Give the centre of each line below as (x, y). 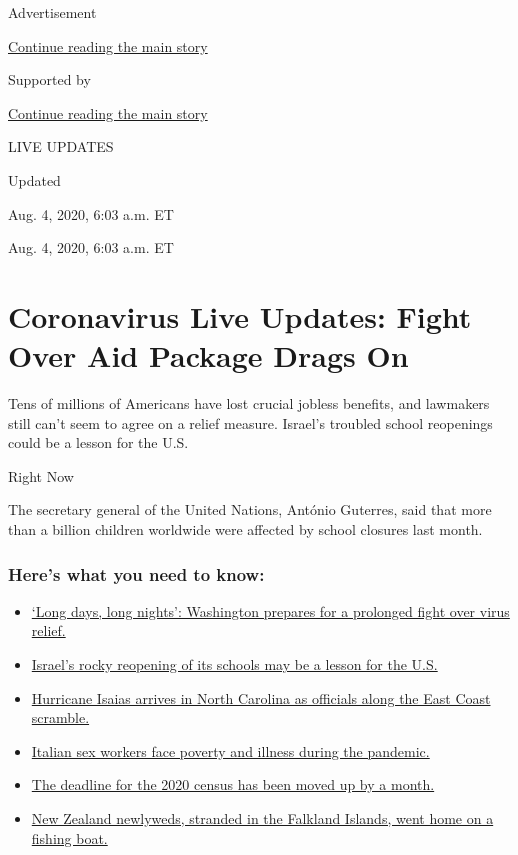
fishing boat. (69, 837)
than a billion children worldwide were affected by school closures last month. (245, 529)
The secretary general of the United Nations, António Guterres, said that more (250, 509)
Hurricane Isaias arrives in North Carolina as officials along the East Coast (261, 697)
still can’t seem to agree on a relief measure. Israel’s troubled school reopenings (250, 422)
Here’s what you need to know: (136, 573)
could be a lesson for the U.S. (98, 442)
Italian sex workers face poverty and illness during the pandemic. (230, 750)
